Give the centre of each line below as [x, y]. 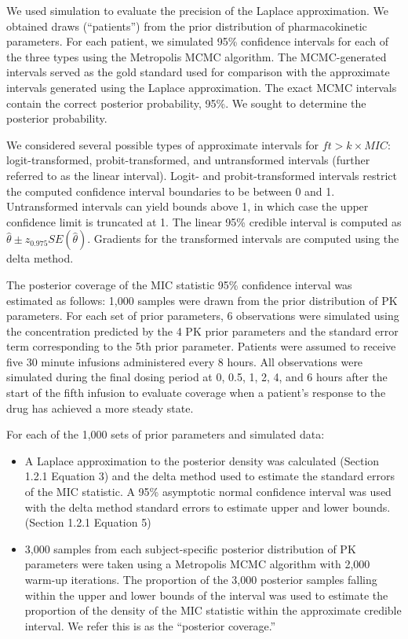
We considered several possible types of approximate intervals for [163, 144]
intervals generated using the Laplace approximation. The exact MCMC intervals [202, 87]
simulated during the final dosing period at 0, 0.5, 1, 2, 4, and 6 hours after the [197, 377]
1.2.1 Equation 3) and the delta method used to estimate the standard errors [210, 476]
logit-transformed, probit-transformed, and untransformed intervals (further [188, 160]
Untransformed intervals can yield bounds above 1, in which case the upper [188, 206]
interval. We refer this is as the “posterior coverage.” [150, 625]
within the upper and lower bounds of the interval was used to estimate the [206, 595]
